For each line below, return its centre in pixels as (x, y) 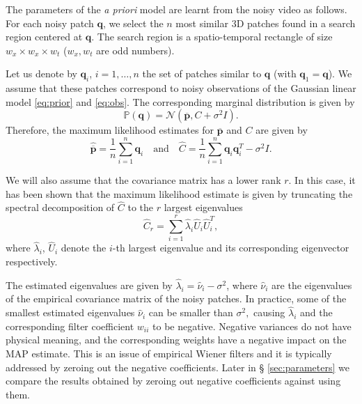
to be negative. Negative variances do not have (252, 326)
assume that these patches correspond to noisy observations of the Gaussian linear (181, 88)
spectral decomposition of (60, 207)
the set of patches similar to (202, 73)
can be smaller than (191, 312)
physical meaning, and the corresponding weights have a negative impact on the (176, 340)
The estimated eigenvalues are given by (89, 285)
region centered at (44, 37)
